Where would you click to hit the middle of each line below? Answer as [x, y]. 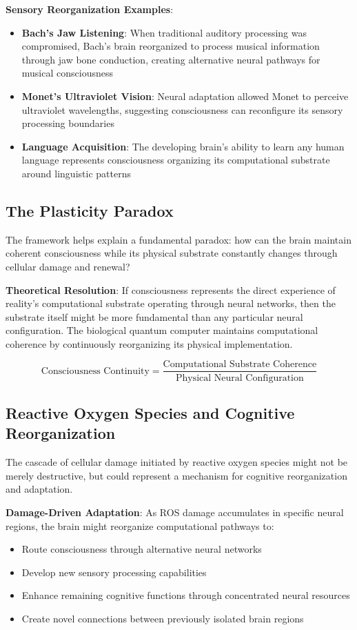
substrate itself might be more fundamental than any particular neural [154, 316]
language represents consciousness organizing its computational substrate [176, 160]
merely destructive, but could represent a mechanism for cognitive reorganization [176, 475]
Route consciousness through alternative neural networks [142, 549]
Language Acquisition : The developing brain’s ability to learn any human [183, 146]
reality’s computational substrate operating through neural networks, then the [171, 303]
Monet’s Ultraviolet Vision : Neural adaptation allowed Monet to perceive [185, 96]
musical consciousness [67, 73]
